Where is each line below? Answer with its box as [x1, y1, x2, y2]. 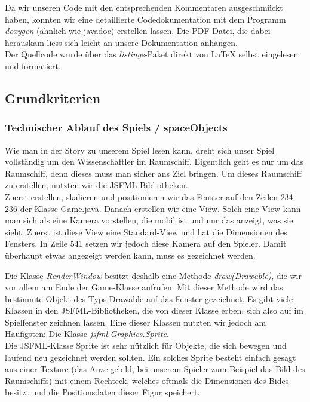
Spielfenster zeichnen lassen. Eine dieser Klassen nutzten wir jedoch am [5, 315, 266, 328]
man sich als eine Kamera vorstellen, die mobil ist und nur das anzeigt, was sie [5, 214, 293, 226]
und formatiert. [5, 59, 61, 72]
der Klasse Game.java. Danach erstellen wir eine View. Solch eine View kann [20, 202, 301, 214]
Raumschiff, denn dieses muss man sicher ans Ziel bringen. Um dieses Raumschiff [5, 167, 302, 179]
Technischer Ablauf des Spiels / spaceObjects [5, 120, 228, 135]
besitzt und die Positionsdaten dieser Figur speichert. [5, 386, 200, 398]
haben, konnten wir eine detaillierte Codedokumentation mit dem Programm [5, 13, 286, 25]
